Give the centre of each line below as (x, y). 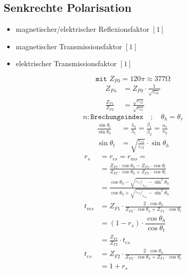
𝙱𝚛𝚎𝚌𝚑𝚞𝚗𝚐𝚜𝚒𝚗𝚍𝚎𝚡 (117, 117)
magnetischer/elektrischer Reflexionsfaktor (82, 29)
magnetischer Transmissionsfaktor (69, 46)
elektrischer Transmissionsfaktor (66, 63)
